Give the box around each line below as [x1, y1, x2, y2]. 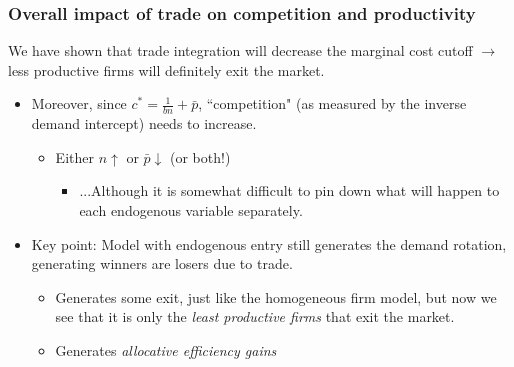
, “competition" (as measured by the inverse [198, 93, 467, 114]
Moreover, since [31, 93, 127, 114]
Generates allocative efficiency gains [55, 339, 277, 360]
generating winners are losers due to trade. [31, 253, 293, 274]
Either [55, 146, 94, 167]
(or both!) [170, 146, 231, 167]
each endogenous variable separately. [79, 200, 303, 221]
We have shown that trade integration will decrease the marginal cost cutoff [8, 40, 473, 61]
